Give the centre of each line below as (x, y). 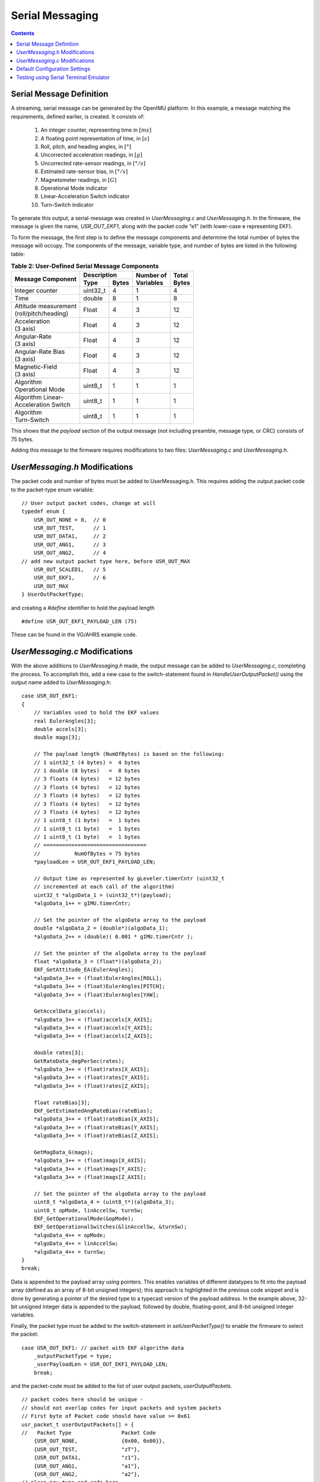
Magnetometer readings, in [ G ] (79, 180)
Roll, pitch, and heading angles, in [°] (86, 146)
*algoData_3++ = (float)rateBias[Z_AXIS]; (96, 1136)
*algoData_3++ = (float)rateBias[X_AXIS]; (96, 1119)
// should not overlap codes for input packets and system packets (121, 1408)
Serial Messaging (55, 15)
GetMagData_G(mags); (63, 1152)
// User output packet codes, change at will (89, 503)
